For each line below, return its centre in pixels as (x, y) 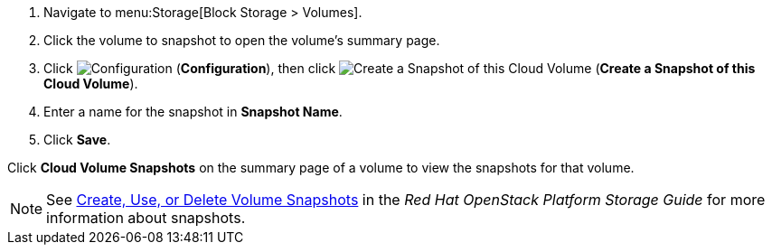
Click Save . (77, 140)
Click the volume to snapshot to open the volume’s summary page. (242, 40)
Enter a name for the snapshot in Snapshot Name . (193, 112)
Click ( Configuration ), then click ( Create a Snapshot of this (400, 68)
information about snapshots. (146, 218)
